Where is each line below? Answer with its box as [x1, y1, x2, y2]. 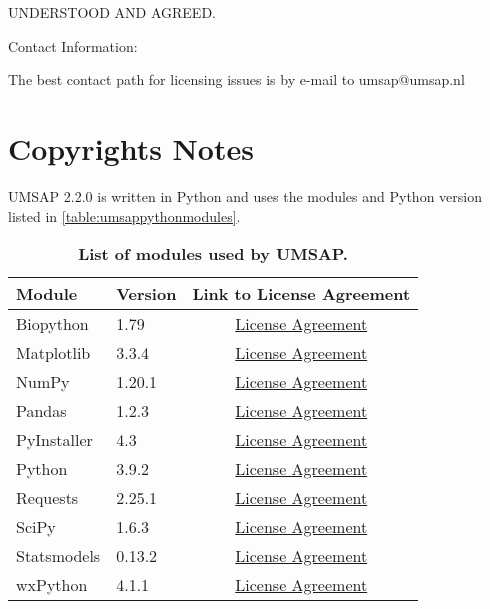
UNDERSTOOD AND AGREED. [8, 2, 216, 22]
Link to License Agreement [192, 282, 411, 306]
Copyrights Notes [8, 127, 254, 168]
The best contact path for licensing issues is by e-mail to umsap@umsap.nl [8, 69, 465, 90]
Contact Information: [8, 35, 138, 56]
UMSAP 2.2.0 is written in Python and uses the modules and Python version [8, 185, 482, 206]
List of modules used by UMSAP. [78, 242, 348, 266]
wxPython [16, 573, 88, 597]
